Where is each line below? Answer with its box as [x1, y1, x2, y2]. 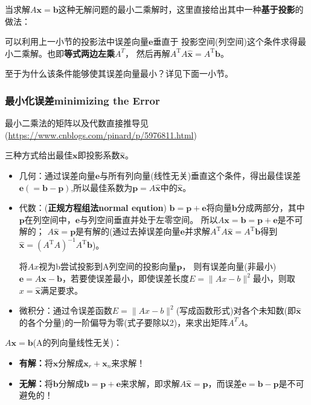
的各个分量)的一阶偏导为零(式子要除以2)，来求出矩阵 [19, 316, 228, 328]
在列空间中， [24, 213, 75, 225]
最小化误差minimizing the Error [5, 92, 160, 108]
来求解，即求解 [120, 377, 180, 389]
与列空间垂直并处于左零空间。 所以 [80, 213, 218, 225]
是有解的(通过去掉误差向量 [75, 225, 181, 238]
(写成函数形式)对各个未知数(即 [176, 304, 296, 317]
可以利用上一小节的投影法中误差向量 [5, 35, 149, 48]
